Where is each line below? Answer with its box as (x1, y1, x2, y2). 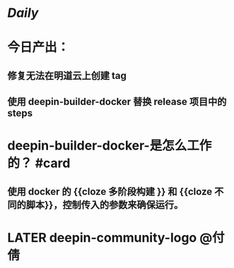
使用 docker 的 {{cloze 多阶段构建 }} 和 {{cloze (7, 185, 213, 197)
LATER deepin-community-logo (7, 229, 197, 245)
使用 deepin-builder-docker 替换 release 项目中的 (7, 96, 227, 108)
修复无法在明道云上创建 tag (7, 69, 127, 82)
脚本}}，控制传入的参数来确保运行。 (25, 199, 184, 211)
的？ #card (7, 155, 71, 171)
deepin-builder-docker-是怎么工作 (7, 138, 212, 154)
